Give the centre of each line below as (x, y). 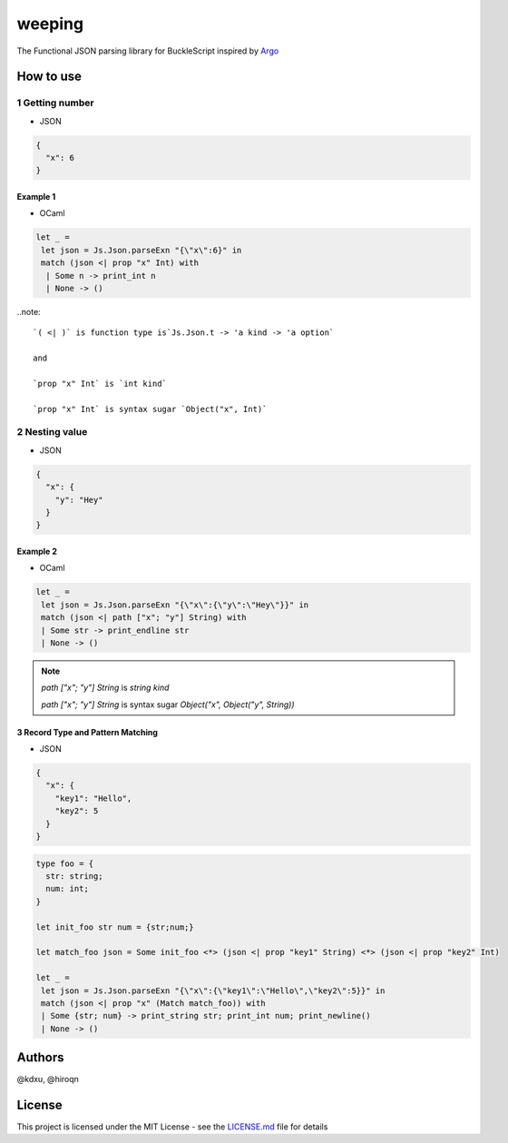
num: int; (68, 889)
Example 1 (36, 197)
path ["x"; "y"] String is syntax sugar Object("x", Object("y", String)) (168, 705)
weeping (50, 24)
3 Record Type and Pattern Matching (88, 732)
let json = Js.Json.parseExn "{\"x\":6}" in (142, 250)
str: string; (74, 876)
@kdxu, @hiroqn (48, 1079)
